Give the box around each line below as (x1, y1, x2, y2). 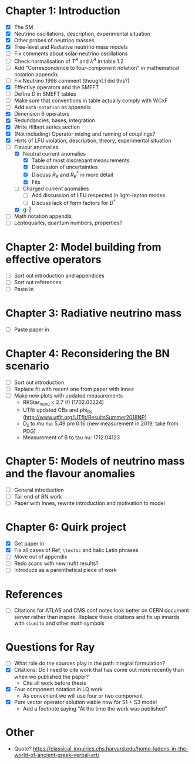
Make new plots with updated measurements (14, 392, 123, 399)
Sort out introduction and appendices (14, 272, 105, 280)
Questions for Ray (5, 640, 95, 654)
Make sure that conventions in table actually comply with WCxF (14, 97, 168, 104)
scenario (5, 359, 49, 372)
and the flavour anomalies (5, 467, 136, 480)
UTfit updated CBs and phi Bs (22, 406, 92, 415)
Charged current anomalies (22, 185, 89, 192)
